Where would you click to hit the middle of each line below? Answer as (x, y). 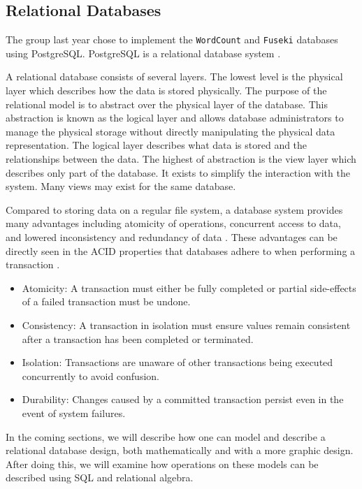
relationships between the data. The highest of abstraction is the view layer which (181, 159)
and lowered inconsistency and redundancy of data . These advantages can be (172, 236)
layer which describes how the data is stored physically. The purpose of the (166, 90)
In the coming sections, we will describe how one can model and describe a (166, 436)
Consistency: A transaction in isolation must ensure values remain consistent (186, 324)
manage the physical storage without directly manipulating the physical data (171, 131)
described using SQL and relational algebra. (100, 477)
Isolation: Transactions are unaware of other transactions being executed (178, 362)
